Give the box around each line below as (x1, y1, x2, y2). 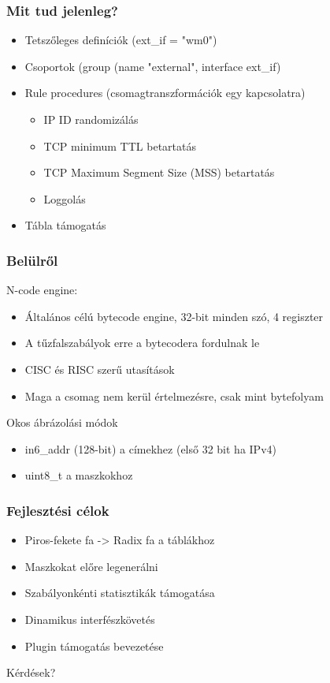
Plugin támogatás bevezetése (24, 637, 164, 654)
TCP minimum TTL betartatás (43, 137, 196, 154)
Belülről (6, 250, 58, 270)
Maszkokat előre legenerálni (24, 558, 158, 574)
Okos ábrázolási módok (6, 414, 118, 431)
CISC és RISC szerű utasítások (24, 360, 175, 377)
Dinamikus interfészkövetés (24, 610, 155, 627)
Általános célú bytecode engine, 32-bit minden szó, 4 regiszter (24, 308, 324, 324)
